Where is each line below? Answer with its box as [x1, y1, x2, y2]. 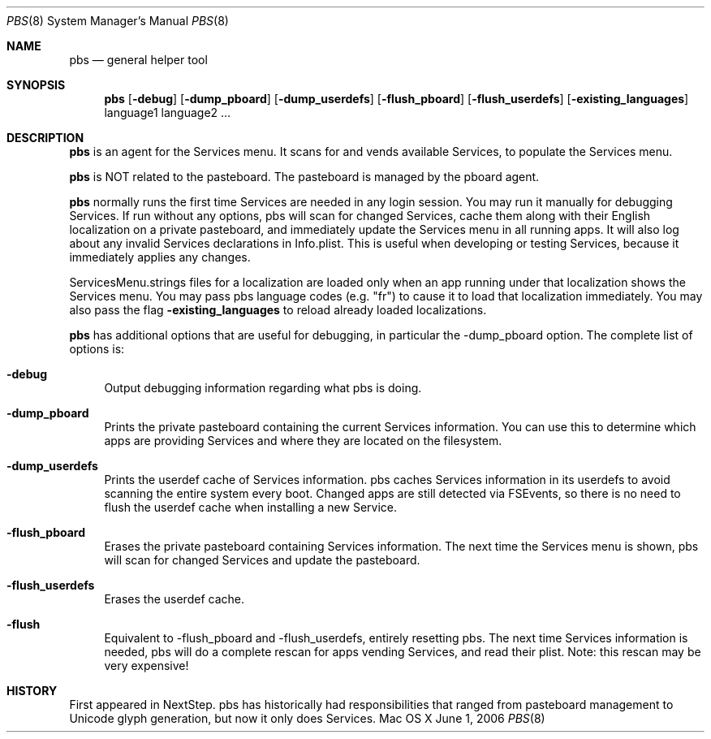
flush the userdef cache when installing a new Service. [104, 500, 397, 514]
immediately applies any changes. [69, 250, 251, 264]
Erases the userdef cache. [104, 592, 244, 606]
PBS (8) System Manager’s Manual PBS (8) [6, 14, 229, 28]
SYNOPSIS [6, 78, 66, 92]
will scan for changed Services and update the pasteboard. [104, 553, 420, 567]
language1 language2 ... [104, 106, 231, 119]
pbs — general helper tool [69, 53, 208, 67]
